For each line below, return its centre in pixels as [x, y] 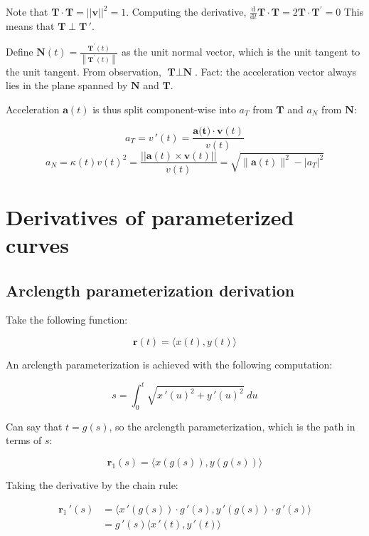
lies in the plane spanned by [67, 85]
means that [30, 25]
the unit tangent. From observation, [84, 71]
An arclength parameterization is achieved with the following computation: [169, 364]
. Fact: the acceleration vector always [276, 71]
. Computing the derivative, [186, 11]
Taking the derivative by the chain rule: [92, 485]
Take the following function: [67, 320]
